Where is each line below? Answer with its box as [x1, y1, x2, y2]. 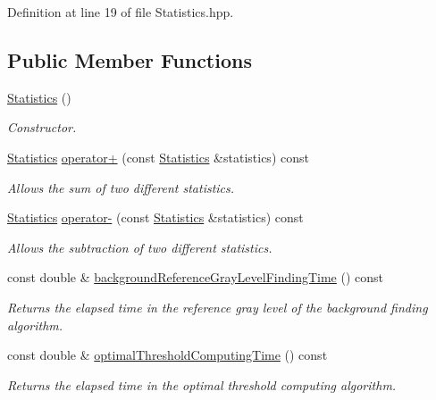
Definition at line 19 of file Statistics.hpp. [7, 3, 234, 21]
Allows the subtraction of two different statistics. [7, 237, 272, 256]
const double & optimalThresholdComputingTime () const [7, 346, 328, 364]
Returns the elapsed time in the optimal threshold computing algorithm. [7, 375, 397, 394]
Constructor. [7, 118, 77, 137]
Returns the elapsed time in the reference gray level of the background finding [7, 297, 428, 316]
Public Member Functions [7, 46, 252, 73]
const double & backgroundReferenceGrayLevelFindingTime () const [7, 268, 383, 287]
